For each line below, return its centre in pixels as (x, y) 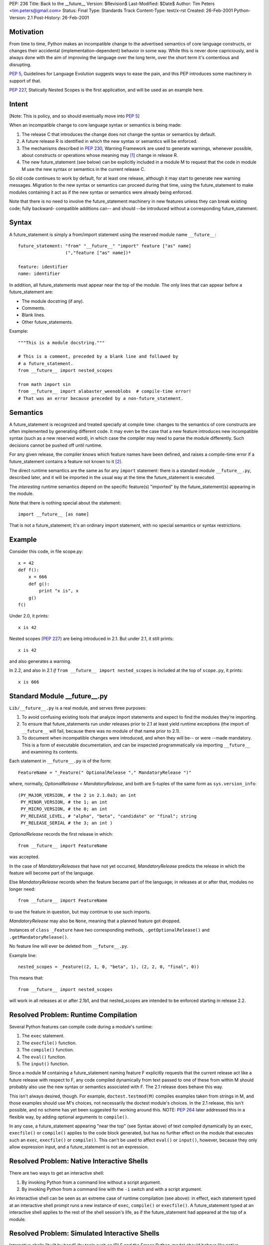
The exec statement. (43, 1036)
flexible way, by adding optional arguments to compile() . (69, 1117)
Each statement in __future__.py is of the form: (60, 761)
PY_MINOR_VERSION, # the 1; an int (64, 802)
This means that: (26, 978)
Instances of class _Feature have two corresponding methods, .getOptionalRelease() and (109, 930)
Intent (19, 104)
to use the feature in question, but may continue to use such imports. (80, 912)
